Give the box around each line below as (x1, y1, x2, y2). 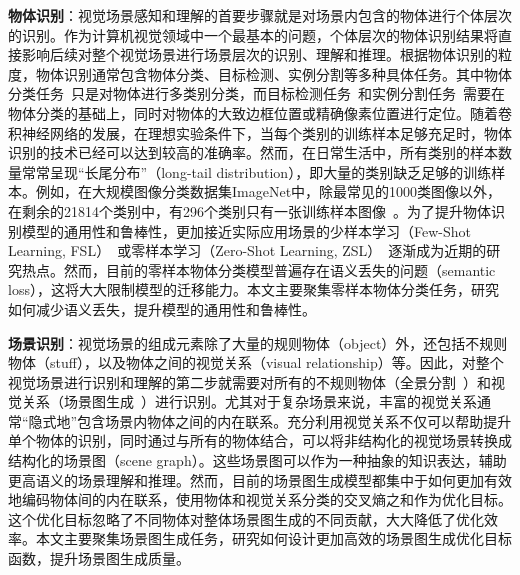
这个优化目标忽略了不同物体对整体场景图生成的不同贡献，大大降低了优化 (8, 508, 484, 529)
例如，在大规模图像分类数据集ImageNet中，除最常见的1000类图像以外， (35, 181, 502, 202)
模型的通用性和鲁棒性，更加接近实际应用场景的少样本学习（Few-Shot (21, 220, 471, 241)
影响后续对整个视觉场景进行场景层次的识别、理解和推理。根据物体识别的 (21, 44, 498, 65)
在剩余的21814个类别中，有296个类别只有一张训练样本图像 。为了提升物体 (8, 200, 491, 221)
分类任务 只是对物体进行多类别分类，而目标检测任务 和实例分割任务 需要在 (8, 83, 505, 104)
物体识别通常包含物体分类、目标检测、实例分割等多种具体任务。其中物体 (35, 63, 512, 84)
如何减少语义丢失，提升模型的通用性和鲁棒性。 (8, 298, 316, 319)
